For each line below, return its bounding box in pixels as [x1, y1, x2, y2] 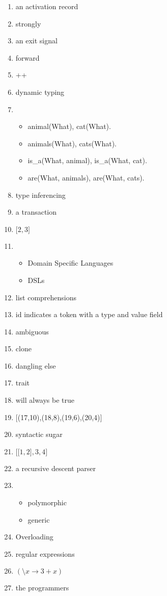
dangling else [15, 360, 56, 371]
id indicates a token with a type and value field [15, 309, 163, 320]
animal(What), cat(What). [27, 121, 111, 132]
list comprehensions [15, 292, 77, 302]
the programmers [15, 582, 69, 593]
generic [27, 514, 50, 525]
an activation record [15, 1, 78, 11]
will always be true [15, 395, 75, 405]
